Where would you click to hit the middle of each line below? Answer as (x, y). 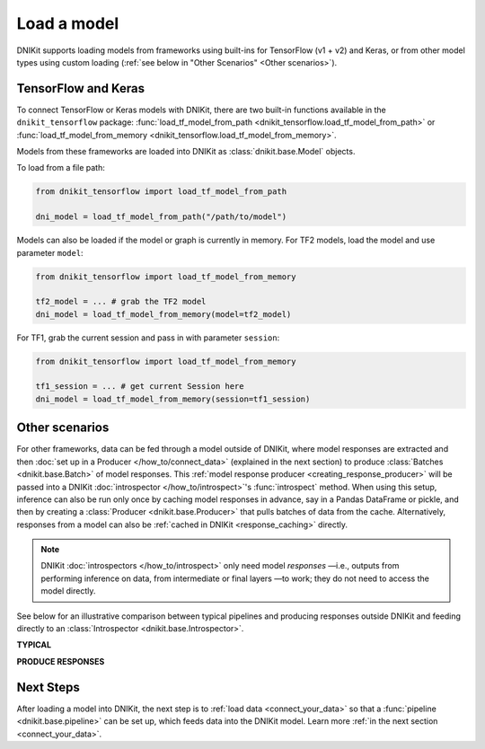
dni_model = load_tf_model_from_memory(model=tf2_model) (163, 314)
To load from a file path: (61, 168)
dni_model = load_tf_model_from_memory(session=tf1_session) (173, 399)
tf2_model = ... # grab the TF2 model (121, 302)
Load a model (68, 23)
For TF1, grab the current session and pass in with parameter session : (148, 338)
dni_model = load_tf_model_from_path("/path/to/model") (161, 217)
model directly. (68, 591)
